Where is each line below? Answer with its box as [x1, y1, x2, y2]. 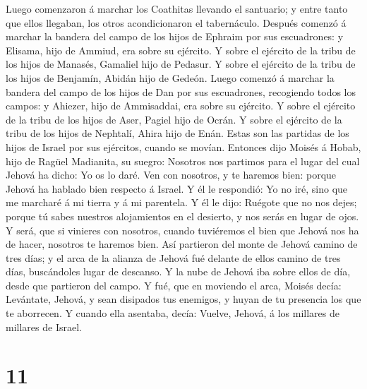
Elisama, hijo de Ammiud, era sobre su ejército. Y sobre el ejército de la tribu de [6, 42, 356, 57]
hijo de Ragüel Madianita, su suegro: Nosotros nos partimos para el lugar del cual [6, 153, 360, 168]
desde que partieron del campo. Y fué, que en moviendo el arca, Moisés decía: [6, 277, 342, 292]
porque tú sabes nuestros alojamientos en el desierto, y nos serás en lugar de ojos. [6, 208, 359, 223]
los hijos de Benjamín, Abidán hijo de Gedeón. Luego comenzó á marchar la [6, 70, 335, 85]
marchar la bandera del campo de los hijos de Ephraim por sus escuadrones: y [6, 29, 344, 44]
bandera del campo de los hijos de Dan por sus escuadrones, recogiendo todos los [6, 84, 356, 99]
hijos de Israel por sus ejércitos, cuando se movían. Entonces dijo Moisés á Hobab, [6, 139, 361, 154]
